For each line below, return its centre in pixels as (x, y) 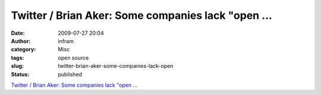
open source (73, 58)
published (70, 74)
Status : (20, 74)
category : (23, 50)
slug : (17, 66)
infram (66, 41)
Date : (18, 33)
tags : (18, 58)
